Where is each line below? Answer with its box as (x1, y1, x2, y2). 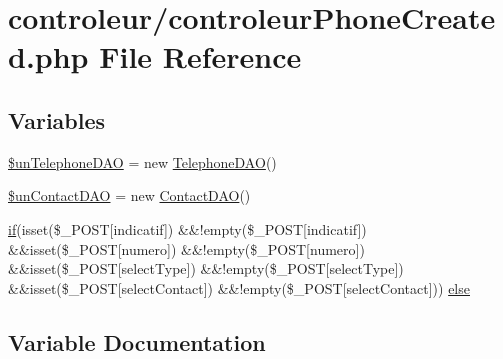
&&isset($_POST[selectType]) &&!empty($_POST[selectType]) (8, 258, 404, 279)
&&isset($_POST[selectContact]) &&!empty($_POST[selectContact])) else (8, 277, 470, 298)
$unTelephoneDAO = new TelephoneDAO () (8, 151, 277, 172)
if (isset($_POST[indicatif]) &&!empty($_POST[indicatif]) (8, 218, 367, 239)
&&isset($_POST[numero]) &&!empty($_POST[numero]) (8, 238, 365, 259)
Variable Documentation (8, 326, 266, 357)
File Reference (99, 36, 302, 77)
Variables (8, 104, 106, 135)
